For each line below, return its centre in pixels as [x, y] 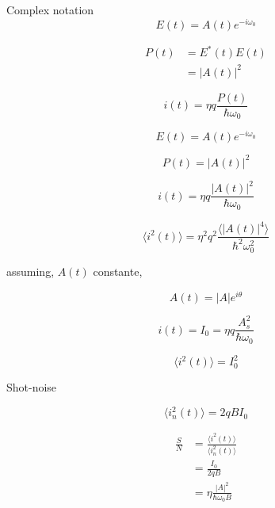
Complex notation [50, 10]
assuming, [31, 271]
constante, [118, 271]
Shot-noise [32, 387]
